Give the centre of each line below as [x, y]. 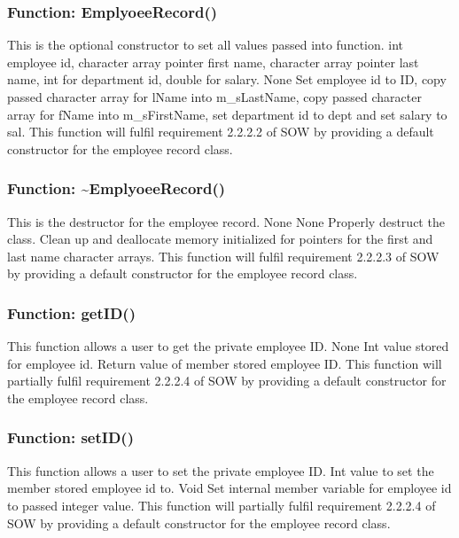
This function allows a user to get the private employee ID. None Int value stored [228, 346]
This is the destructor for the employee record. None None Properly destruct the [226, 221]
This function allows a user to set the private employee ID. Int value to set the [221, 470]
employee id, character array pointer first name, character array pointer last [213, 62]
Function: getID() [71, 312]
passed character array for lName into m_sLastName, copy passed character [214, 97]
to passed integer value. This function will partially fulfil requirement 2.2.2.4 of [222, 505]
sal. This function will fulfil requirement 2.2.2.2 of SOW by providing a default [221, 132]
